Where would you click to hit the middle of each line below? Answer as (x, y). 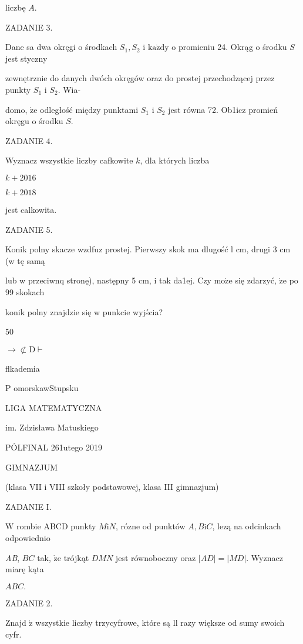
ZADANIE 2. (29, 603)
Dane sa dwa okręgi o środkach (61, 47)
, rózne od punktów (150, 526)
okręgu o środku (34, 121)
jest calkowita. (31, 209)
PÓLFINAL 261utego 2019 (54, 447)
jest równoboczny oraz (156, 557)
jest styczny (26, 58)
